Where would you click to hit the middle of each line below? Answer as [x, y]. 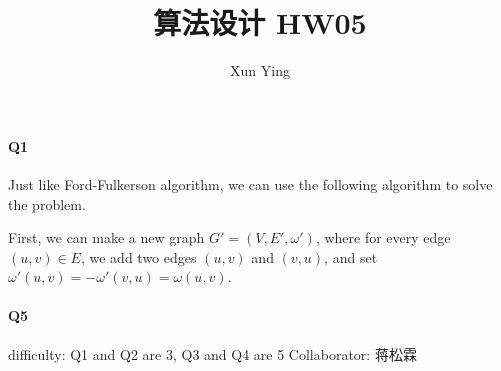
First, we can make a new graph [106, 237]
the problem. [47, 203]
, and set [351, 256]
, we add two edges [138, 256]
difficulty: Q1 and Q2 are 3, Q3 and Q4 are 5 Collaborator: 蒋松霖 [212, 353]
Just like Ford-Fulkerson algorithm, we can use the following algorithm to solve [250, 183]
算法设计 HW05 [260, 22]
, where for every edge [383, 237]
